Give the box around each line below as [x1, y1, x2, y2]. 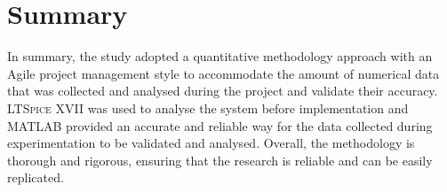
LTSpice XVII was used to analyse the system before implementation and [7, 98, 409, 117]
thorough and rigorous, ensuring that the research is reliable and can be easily [7, 150, 433, 169]
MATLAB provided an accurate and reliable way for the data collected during [7, 116, 433, 134]
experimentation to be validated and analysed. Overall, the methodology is [7, 134, 415, 152]
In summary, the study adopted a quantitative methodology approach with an [7, 47, 433, 65]
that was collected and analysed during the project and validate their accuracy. [7, 81, 438, 100]
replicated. [7, 168, 64, 187]
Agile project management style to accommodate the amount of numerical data [7, 64, 440, 82]
